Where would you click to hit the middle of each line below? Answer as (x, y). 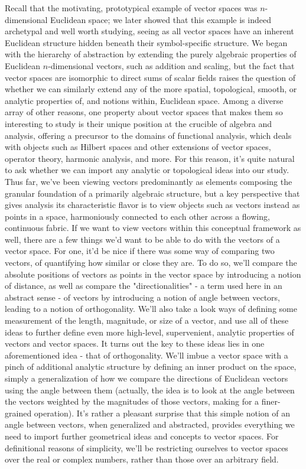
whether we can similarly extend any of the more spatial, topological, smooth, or (151, 89)
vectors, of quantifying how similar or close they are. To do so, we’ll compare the (151, 263)
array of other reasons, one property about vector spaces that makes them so (144, 112)
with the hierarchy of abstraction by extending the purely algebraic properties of (151, 54)
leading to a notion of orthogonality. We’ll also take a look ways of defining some (151, 309)
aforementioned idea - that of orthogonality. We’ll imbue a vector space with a (147, 355)
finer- (271, 401)
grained (18, 413)
